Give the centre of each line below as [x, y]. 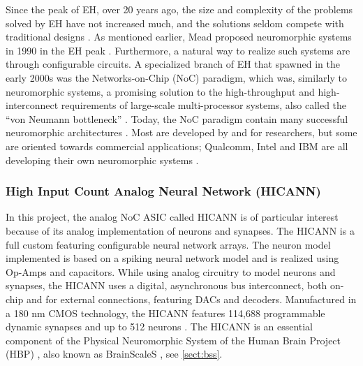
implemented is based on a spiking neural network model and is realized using [172, 258]
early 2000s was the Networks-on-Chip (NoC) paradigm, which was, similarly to [176, 77]
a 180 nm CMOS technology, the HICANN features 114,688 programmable [165, 313]
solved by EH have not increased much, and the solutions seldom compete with [175, 23]
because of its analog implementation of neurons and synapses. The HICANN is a [180, 230]
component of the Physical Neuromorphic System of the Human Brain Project [173, 340]
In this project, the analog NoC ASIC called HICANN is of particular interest [172, 217]
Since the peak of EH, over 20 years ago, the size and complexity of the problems [179, 9]
